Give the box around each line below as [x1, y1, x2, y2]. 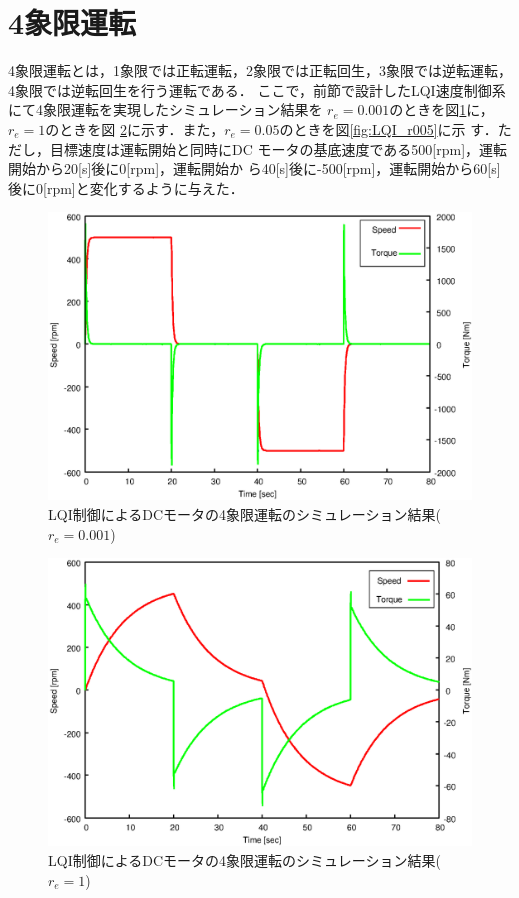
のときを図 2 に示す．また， [45, 118, 225, 139]
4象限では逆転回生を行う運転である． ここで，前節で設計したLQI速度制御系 [8, 79, 506, 100]
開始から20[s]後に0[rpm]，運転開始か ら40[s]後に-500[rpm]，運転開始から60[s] [8, 158, 501, 179]
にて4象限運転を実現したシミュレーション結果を [8, 99, 323, 120]
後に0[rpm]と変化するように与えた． [8, 177, 244, 198]
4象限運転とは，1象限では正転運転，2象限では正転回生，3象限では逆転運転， [8, 60, 512, 81]
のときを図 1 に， [389, 99, 494, 120]
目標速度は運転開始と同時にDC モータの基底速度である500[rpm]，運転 [49, 138, 508, 159]
